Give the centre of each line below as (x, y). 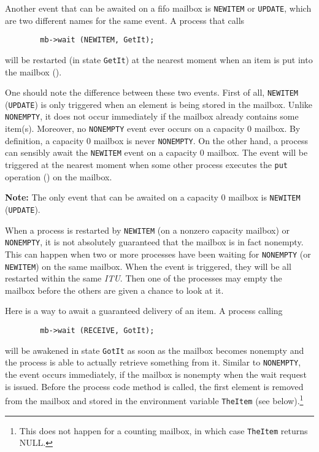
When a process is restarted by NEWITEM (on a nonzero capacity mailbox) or (148, 230)
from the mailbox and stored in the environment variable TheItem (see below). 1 (154, 400)
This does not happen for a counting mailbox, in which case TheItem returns (163, 430)
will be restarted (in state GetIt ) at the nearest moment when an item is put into (159, 59)
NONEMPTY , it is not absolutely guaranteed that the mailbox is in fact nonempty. (154, 242)
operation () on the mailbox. (59, 176)
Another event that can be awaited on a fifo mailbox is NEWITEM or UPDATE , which (158, 8)
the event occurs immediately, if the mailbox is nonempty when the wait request (156, 374)
